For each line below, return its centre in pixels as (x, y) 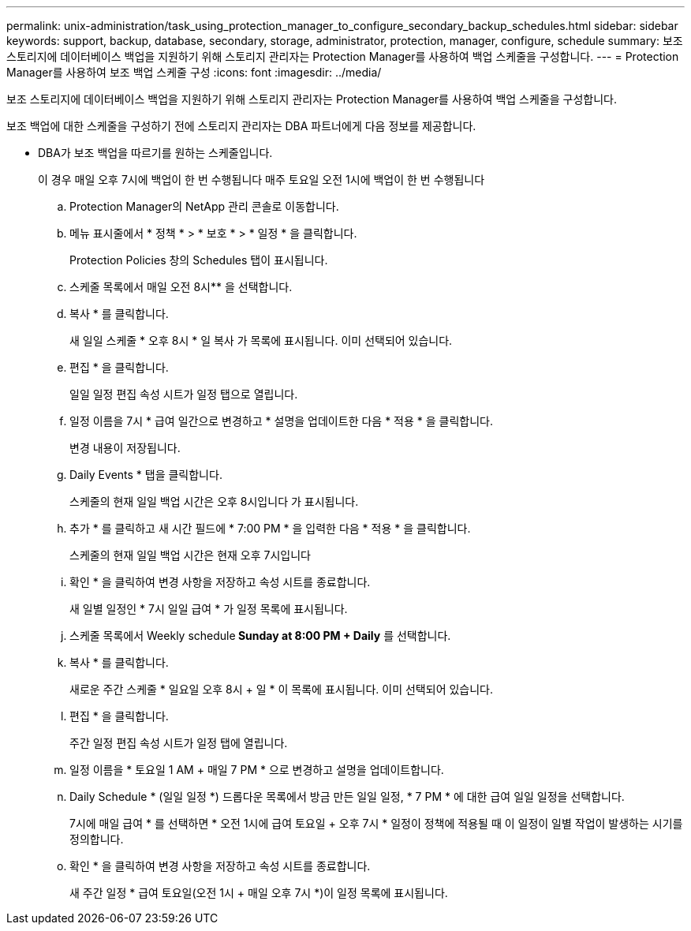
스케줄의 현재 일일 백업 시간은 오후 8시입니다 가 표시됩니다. (214, 501)
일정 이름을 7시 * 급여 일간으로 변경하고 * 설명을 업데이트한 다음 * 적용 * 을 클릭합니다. (281, 421)
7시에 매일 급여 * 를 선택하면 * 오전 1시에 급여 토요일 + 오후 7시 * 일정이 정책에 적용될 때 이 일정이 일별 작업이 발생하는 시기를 (376, 823)
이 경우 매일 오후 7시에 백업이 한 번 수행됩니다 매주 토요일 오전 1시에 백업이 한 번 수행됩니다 (261, 179)
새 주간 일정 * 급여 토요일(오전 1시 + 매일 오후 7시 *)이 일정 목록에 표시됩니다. (259, 893)
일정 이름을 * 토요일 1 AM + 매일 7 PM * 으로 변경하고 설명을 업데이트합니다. (257, 770)
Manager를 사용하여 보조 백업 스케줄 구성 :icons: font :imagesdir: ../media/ (194, 72)
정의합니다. (97, 839)
